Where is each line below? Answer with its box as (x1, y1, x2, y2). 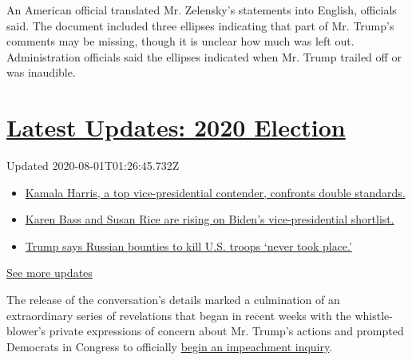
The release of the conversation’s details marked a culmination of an (6, 291, 340, 308)
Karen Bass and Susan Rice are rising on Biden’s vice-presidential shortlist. (25, 211, 394, 227)
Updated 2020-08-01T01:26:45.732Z (6, 157, 180, 174)
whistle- (355, 307, 393, 323)
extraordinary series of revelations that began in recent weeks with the (6, 307, 351, 323)
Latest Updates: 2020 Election (6, 111, 346, 144)
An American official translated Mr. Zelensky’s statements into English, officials (6, 2, 397, 18)
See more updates (6, 264, 93, 281)
